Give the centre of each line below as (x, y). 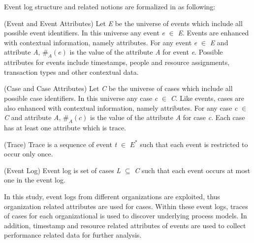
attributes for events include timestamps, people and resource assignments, (117, 62)
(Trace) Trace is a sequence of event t (61, 144)
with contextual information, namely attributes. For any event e (101, 42)
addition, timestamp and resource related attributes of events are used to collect (125, 225)
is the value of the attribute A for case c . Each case (168, 117)
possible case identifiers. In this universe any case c (81, 98)
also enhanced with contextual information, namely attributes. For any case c (121, 107)
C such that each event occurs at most (192, 170)
